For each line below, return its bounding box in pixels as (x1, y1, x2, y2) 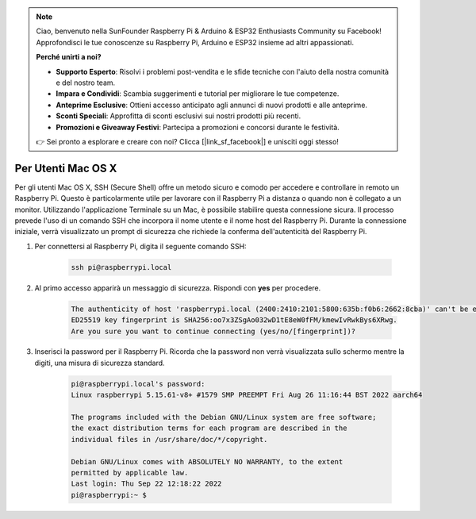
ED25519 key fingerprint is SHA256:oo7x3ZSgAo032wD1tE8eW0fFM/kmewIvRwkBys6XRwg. (71, 316, 398, 325)
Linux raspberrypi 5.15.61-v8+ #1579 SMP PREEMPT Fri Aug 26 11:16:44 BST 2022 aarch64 (71, 390, 423, 400)
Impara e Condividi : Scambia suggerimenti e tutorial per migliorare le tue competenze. (56, 89, 340, 98)
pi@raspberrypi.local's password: (71, 379, 205, 388)
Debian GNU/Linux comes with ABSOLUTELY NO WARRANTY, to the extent (71, 457, 344, 466)
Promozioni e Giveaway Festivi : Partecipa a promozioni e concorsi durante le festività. (56, 122, 340, 132)
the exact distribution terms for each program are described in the (71, 424, 347, 432)
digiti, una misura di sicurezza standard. (34, 358, 166, 367)
